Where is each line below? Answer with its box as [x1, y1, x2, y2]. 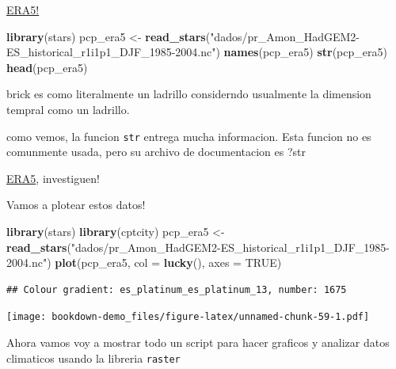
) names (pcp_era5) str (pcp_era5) [215, 44, 387, 60]
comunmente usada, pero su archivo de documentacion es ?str [6, 143, 306, 160]
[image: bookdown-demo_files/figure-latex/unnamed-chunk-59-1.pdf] [6, 311, 370, 323]
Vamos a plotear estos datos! [6, 196, 146, 213]
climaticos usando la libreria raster [6, 349, 181, 366]
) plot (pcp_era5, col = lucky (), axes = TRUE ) [47, 254, 282, 271]
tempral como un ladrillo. [6, 101, 130, 117]
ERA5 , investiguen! [6, 169, 100, 186]
